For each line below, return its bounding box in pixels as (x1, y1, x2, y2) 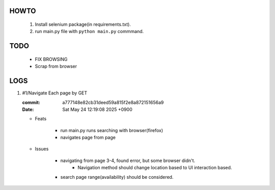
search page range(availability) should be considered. (60, 174, 174, 180)
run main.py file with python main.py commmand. (35, 28, 144, 35)
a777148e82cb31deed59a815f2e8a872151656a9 (62, 99, 164, 105)
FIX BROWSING (35, 56, 68, 62)
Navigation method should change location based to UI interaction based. (77, 165, 232, 171)
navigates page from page (60, 135, 116, 141)
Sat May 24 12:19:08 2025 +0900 (62, 106, 132, 112)
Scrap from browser (35, 64, 77, 70)
